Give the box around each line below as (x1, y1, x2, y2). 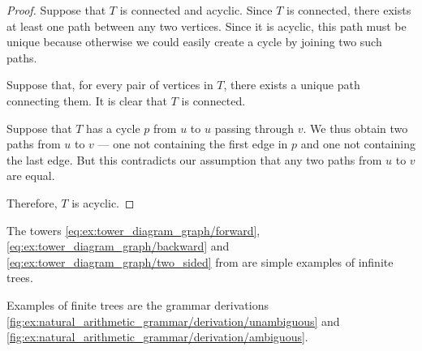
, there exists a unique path (223, 76, 360, 93)
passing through (214, 119, 295, 136)
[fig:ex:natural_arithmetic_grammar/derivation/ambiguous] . (6, 328, 308, 345)
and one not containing (300, 135, 416, 152)
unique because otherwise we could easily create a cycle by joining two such (6, 33, 382, 50)
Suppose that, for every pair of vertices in (6, 76, 213, 93)
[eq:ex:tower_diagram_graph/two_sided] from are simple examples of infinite (6, 253, 394, 270)
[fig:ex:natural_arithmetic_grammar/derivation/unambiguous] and (6, 312, 340, 329)
